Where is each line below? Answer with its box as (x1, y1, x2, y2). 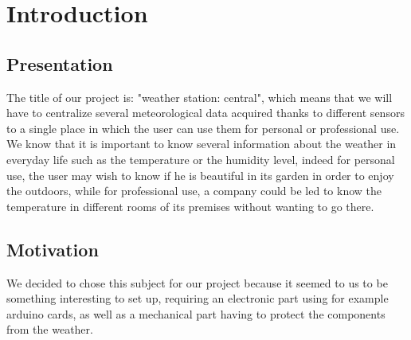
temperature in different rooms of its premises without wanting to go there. (6, 197, 374, 214)
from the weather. (6, 321, 93, 338)
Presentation (6, 51, 113, 76)
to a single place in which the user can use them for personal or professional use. (6, 119, 400, 136)
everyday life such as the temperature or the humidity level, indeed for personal (6, 150, 395, 167)
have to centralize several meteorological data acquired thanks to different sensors (6, 104, 405, 121)
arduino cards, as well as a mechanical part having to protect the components (6, 305, 386, 322)
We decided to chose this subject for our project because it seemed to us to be (6, 274, 388, 291)
